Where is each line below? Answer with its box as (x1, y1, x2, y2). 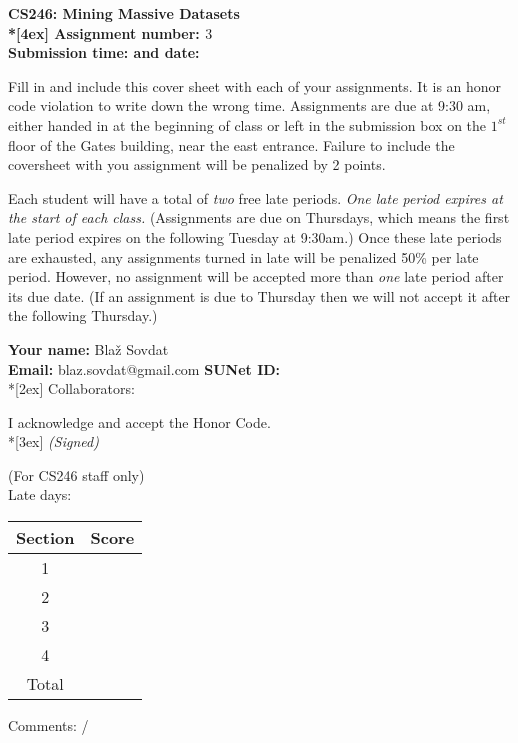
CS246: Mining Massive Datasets (8, 3, 240, 23)
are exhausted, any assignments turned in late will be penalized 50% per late (8, 246, 479, 267)
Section (16, 526, 75, 550)
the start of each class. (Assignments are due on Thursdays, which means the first (8, 207, 510, 228)
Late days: (8, 484, 72, 505)
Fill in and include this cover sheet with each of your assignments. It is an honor (8, 75, 502, 96)
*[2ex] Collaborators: (8, 378, 135, 399)
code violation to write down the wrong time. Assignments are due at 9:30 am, (8, 95, 491, 116)
